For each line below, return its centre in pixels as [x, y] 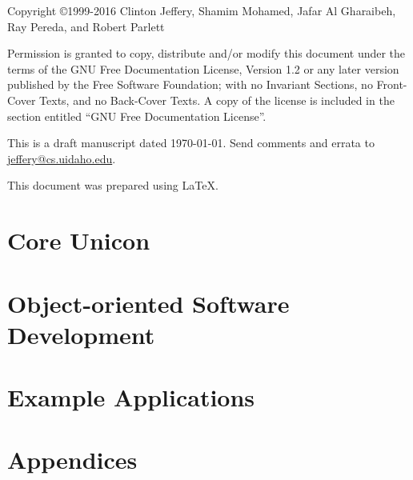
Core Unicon [79, 240]
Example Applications [131, 397]
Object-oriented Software [148, 303]
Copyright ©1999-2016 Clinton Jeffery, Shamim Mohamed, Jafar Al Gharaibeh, [202, 10]
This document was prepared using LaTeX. [113, 185]
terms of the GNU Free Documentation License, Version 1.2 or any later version [203, 68]
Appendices [72, 460]
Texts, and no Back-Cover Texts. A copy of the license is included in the [217, 100]
